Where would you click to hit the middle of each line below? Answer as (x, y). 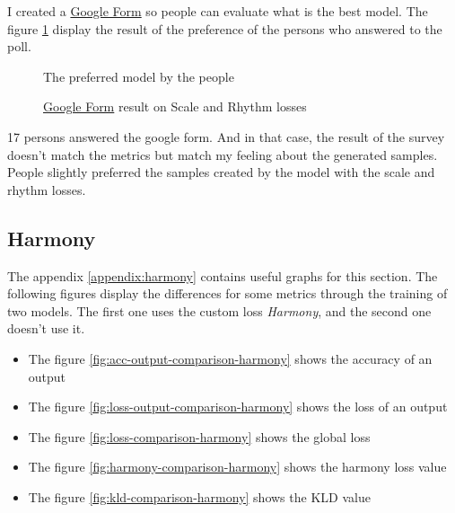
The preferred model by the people (139, 76)
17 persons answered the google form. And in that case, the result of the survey (226, 136)
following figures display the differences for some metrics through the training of (227, 293)
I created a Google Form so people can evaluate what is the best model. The (218, 11)
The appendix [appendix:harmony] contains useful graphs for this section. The (223, 275)
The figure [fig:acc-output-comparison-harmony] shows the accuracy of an (230, 358)
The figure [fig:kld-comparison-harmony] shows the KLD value (199, 496)
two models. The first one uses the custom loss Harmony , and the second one (219, 310)
